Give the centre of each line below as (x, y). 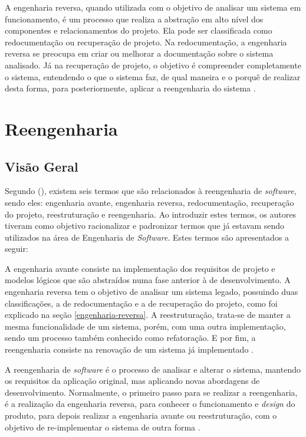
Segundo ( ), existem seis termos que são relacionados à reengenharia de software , (151, 191)
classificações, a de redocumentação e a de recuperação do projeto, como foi (141, 303)
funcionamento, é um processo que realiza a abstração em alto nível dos (134, 19)
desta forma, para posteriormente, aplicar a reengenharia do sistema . (130, 88)
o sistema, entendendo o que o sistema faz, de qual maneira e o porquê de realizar (153, 76)
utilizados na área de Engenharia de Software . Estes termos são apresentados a (147, 237)
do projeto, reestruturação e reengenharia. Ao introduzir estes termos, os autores (150, 214)
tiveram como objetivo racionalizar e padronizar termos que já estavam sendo (145, 226)
